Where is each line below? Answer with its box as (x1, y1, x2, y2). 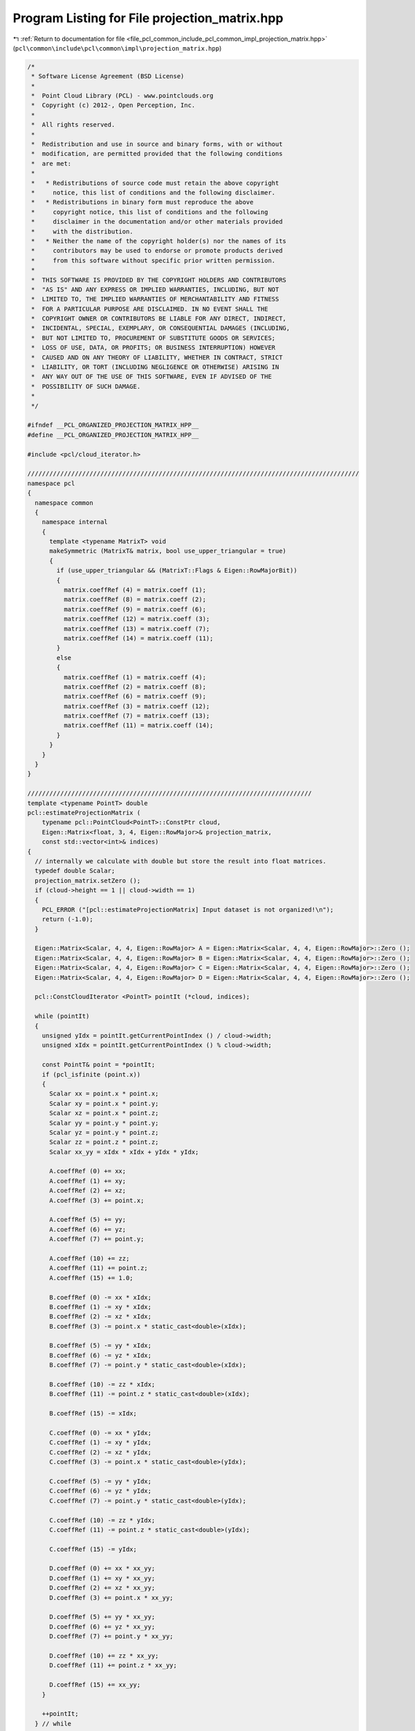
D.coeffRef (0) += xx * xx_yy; (49, 1565, 156, 1572)
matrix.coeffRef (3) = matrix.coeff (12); (63, 702, 210, 710)
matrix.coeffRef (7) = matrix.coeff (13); (63, 712, 210, 720)
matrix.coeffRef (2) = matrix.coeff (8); (63, 683, 207, 690)
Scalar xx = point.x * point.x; (49, 1090, 159, 1097)
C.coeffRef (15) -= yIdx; (49, 1545, 138, 1553)
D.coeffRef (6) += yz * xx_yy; (49, 1622, 156, 1631)
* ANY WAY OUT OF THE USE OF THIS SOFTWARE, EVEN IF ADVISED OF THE (31, 373, 273, 381)
